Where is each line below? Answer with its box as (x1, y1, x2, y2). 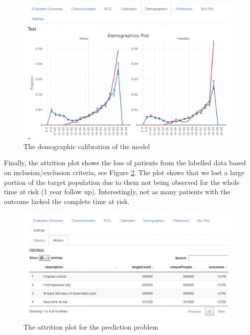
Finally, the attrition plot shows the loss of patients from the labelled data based (4, 157, 246, 168)
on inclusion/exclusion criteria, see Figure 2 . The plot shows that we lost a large (4, 167, 245, 177)
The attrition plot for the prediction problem (23, 322, 159, 332)
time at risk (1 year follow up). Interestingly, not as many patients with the (4, 186, 230, 197)
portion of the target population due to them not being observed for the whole (4, 177, 240, 187)
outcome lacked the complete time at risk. (4, 196, 130, 206)
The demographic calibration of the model (23, 141, 150, 151)
